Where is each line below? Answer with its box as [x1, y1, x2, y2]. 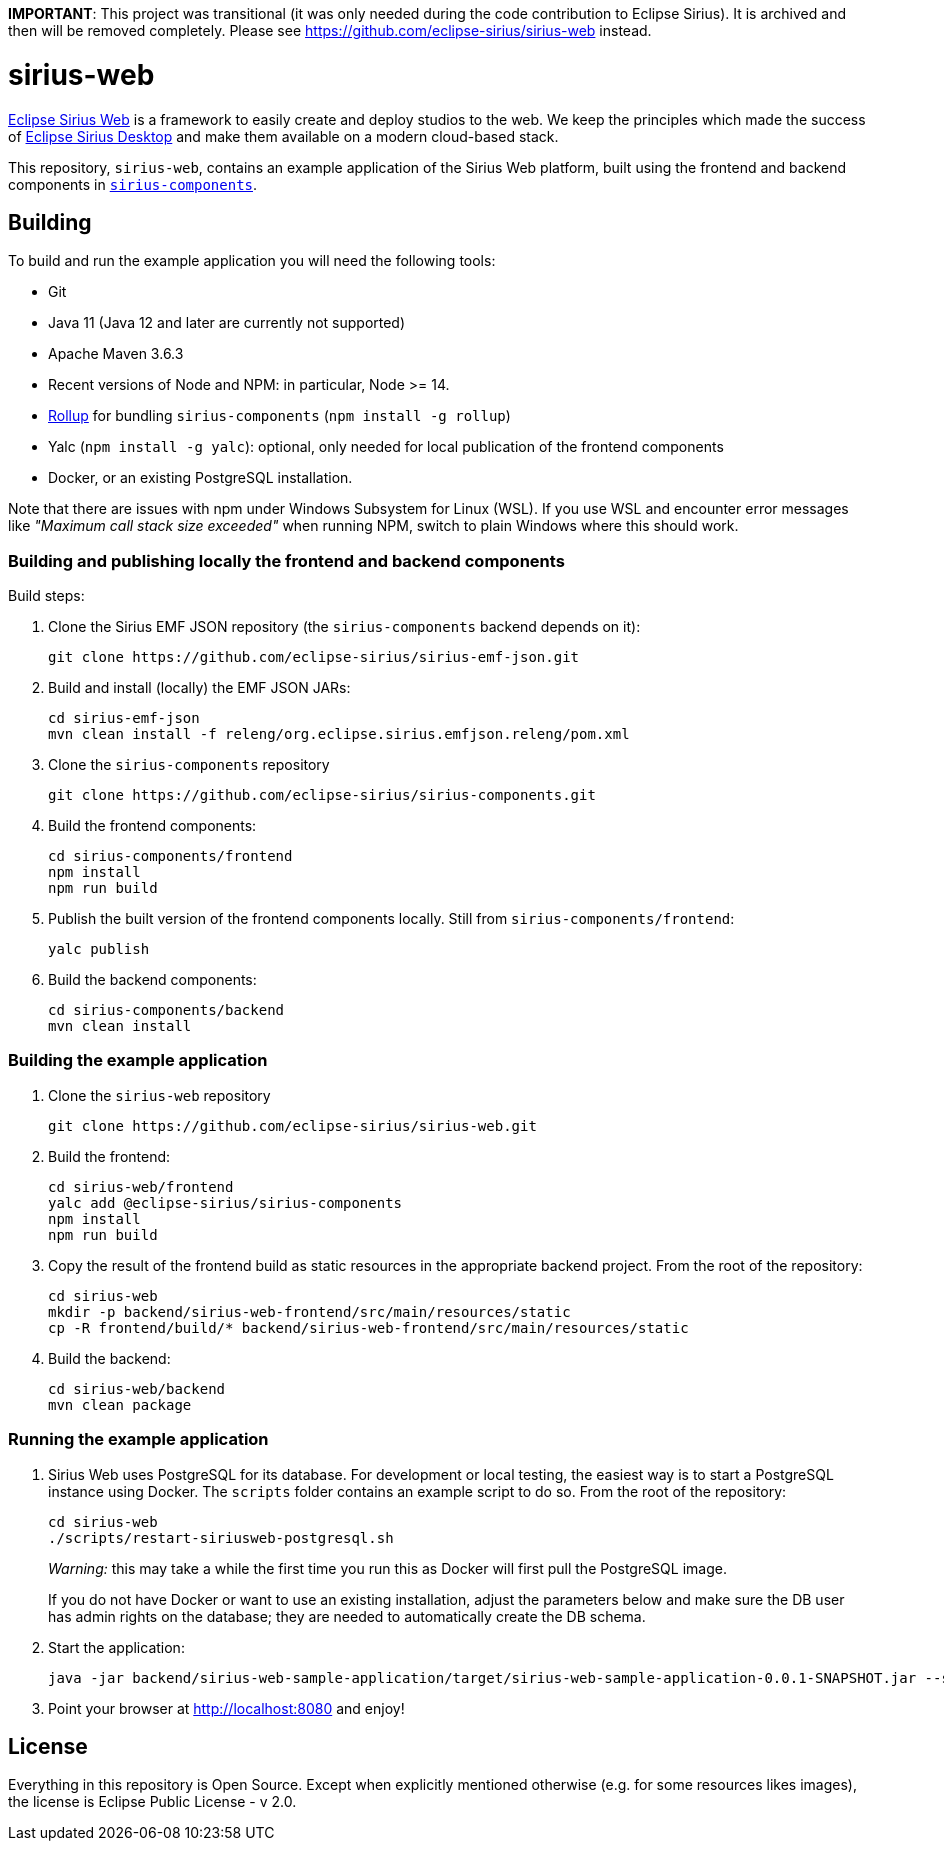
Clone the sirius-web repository [48, 1086, 271, 1104]
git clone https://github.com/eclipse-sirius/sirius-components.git [48, 787, 596, 804]
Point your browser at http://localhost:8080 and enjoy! [48, 1699, 405, 1717]
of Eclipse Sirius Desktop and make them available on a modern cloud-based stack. [8, 127, 559, 145]
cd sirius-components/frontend [48, 848, 293, 865]
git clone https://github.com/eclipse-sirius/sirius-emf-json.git [48, 649, 580, 666]
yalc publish [48, 941, 150, 958]
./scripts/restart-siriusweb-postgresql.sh [48, 1529, 394, 1546]
